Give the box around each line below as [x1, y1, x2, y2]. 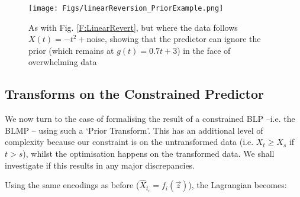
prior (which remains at [28, 44, 114, 56]
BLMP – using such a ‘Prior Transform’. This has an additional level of [5, 124, 263, 136]
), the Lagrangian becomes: [188, 179, 287, 191]
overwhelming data [28, 56, 97, 68]
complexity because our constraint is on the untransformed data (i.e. [5, 135, 254, 148]
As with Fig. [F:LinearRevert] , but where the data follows [28, 21, 238, 33]
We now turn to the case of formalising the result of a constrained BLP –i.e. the [5, 112, 295, 125]
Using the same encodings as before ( [5, 179, 140, 191]
